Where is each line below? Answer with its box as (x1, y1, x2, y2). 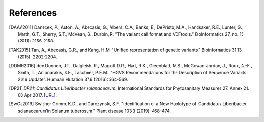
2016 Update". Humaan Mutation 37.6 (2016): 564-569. (18, 76, 128, 82)
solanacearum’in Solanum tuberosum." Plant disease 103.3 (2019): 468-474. (18, 108, 171, 114)
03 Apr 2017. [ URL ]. (18, 92, 57, 98)
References (9, 7, 57, 18)
